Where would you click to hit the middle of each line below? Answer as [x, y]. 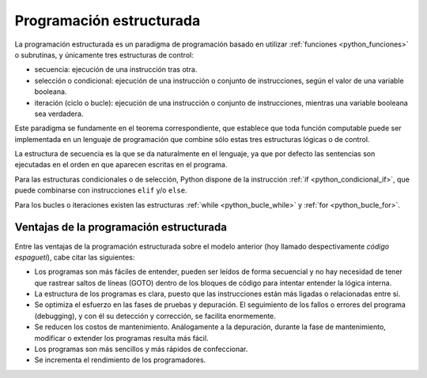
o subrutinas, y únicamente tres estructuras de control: [104, 54]
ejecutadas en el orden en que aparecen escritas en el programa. [121, 165]
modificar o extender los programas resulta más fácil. [121, 338]
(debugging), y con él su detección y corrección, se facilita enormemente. [155, 316]
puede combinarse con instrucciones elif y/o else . [101, 190]
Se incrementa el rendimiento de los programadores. [120, 360]
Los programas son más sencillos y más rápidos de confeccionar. [141, 349]
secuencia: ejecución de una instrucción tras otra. [116, 69]
